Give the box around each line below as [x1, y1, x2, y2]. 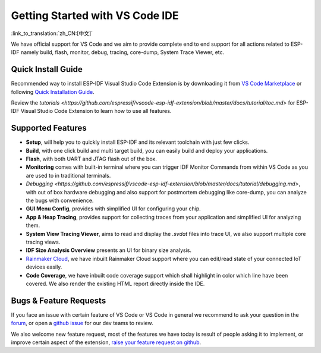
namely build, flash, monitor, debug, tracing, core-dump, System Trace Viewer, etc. [21, 49, 225, 56]
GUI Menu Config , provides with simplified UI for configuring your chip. [26, 205, 202, 212]
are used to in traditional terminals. [26, 172, 111, 179]
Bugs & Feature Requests [11, 295, 106, 305]
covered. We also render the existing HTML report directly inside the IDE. [26, 280, 205, 287]
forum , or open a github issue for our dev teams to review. [11, 320, 153, 327]
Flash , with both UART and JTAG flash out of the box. [26, 155, 157, 163]
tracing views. [26, 238, 61, 245]
